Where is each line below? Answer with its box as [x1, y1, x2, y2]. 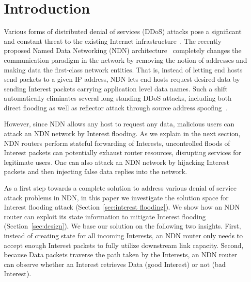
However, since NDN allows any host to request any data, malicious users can [4, 119, 235, 129]
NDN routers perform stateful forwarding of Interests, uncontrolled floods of [4, 138, 230, 148]
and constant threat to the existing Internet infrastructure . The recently [4, 35, 221, 46]
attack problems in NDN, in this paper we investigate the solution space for [4, 192, 229, 202]
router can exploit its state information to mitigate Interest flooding [4, 211, 206, 221]
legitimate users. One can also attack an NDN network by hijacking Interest [4, 157, 230, 167]
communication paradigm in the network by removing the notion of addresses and [4, 54, 247, 65]
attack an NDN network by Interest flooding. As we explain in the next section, [4, 128, 241, 139]
